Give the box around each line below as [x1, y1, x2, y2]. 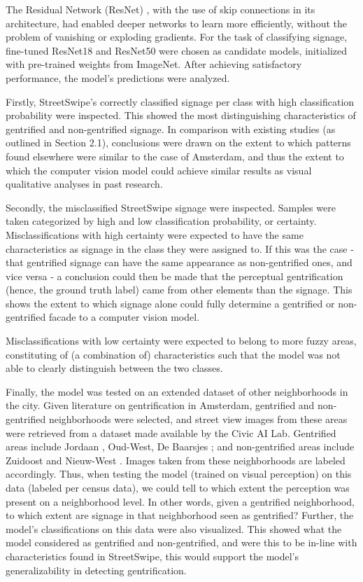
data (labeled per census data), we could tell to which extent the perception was [6, 480, 350, 494]
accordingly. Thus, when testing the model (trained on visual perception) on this [6, 466, 352, 481]
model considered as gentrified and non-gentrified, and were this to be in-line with [6, 535, 357, 550]
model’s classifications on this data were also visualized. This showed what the [6, 521, 342, 536]
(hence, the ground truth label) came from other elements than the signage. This [6, 282, 353, 297]
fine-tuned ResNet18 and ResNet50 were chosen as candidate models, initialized [6, 43, 348, 57]
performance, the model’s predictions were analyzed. [6, 70, 230, 85]
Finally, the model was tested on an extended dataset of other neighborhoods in [6, 384, 348, 399]
